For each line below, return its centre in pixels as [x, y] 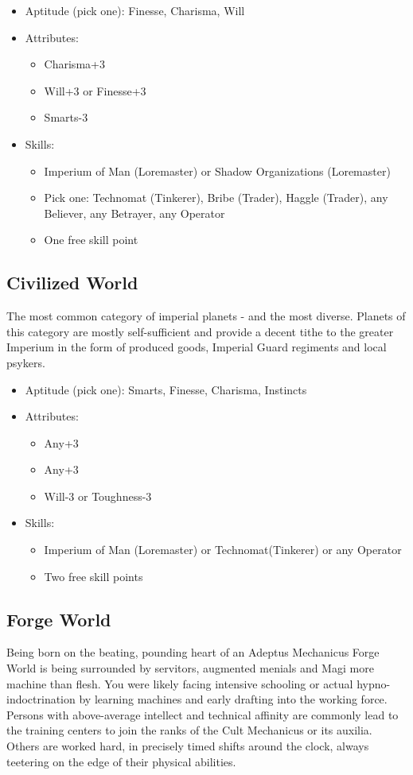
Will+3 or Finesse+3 [95, 90]
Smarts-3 [66, 117]
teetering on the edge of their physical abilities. [121, 761]
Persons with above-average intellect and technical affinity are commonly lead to [203, 714]
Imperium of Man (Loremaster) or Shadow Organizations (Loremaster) [217, 170]
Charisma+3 [74, 64]
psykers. [26, 362]
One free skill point [91, 240]
